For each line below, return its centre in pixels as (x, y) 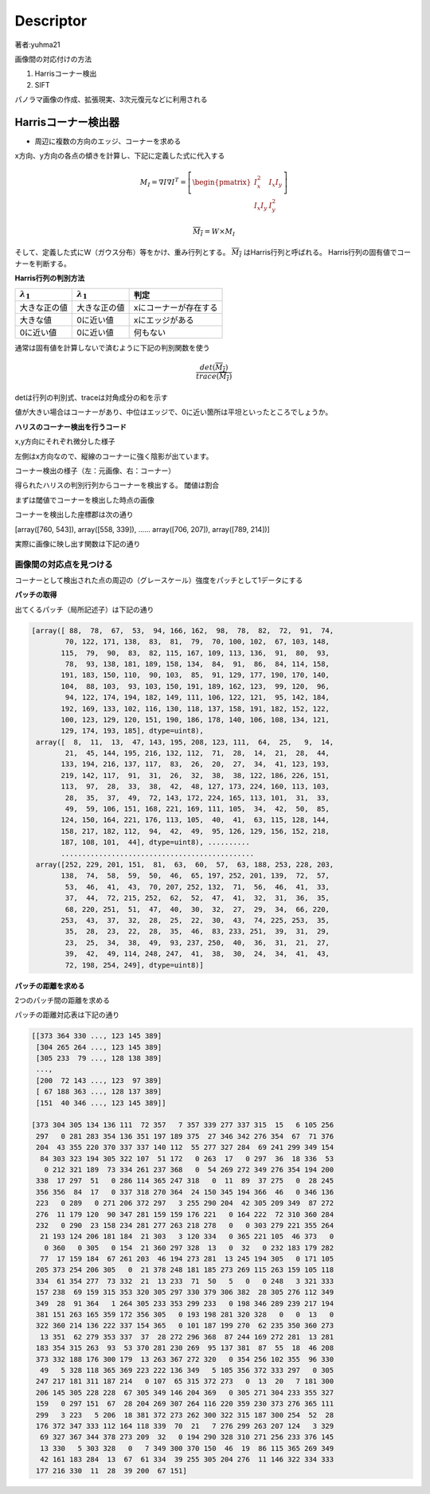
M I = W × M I (214, 233)
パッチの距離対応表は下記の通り (67, 1015)
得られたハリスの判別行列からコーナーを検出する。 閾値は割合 (117, 485)
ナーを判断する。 (43, 264)
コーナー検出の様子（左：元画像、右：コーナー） (95, 471)
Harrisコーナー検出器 (67, 122)
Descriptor (51, 21)
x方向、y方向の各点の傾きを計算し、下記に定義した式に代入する (120, 156)
